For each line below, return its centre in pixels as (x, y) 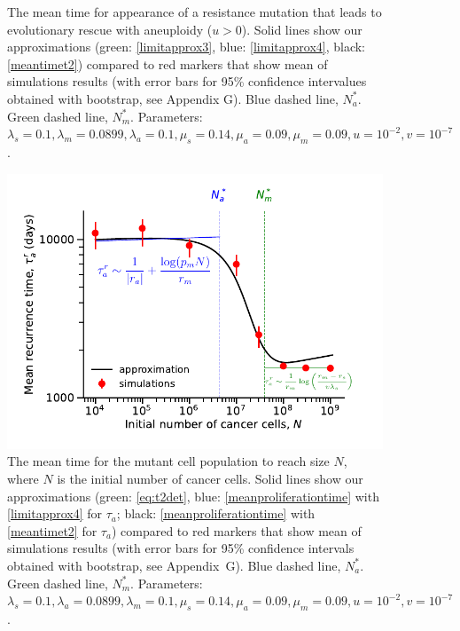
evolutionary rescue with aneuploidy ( (110, 29)
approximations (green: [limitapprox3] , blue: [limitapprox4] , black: (187, 47)
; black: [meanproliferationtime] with (216, 513)
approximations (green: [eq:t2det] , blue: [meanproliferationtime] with (193, 496)
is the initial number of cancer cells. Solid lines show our (210, 478)
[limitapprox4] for (55, 513)
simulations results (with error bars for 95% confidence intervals (181, 548)
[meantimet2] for (52, 530)
